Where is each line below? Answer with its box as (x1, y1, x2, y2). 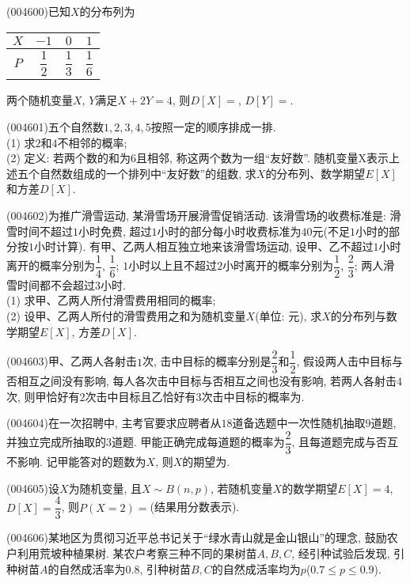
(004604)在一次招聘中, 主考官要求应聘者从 (6, 415, 222, 431)
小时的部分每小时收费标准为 (157, 222, 302, 239)
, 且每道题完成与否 (291, 433, 388, 450)
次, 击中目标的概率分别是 (142, 353, 271, 369)
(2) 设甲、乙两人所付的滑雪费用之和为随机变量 (6, 307, 246, 324)
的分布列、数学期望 (265, 165, 366, 181)
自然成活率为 (59, 560, 126, 577)
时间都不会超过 (17, 276, 95, 293)
